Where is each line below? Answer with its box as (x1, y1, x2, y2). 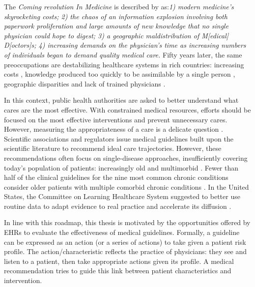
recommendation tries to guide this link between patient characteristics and (4, 265, 231, 276)
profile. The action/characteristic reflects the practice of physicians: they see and (4, 246, 247, 257)
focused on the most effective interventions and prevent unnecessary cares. (4, 114, 227, 124)
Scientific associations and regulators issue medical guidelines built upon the (4, 133, 233, 143)
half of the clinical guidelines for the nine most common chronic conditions (4, 172, 228, 182)
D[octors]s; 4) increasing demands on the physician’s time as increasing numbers (4, 40, 246, 50)
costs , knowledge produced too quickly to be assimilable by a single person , (4, 69, 235, 79)
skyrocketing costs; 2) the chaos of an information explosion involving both (4, 11, 227, 21)
